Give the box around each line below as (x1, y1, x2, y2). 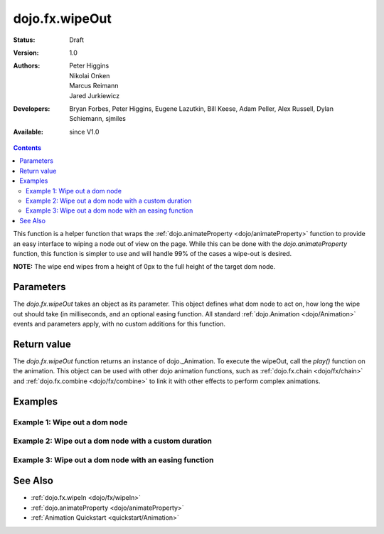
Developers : (13, 104, 50, 113)
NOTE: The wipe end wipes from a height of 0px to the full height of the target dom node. (13, 262, 276, 271)
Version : (13, 48, 39, 57)
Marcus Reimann (69, 82, 119, 90)
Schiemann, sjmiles (69, 114, 126, 123)
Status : (13, 36, 36, 44)
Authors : (13, 61, 41, 70)
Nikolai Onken (69, 71, 110, 80)
